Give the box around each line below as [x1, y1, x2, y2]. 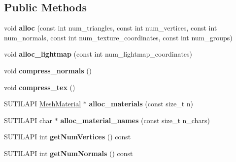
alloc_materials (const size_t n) [89, 98, 194, 109]
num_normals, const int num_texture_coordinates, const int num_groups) [4, 32, 233, 42]
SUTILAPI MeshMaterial [4, 98, 81, 109]
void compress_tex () [4, 82, 75, 92]
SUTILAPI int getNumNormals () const [4, 148, 133, 158]
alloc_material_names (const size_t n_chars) [60, 115, 210, 125]
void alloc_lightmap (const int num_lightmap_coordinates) [4, 49, 193, 59]
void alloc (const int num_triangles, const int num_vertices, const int [4, 23, 217, 33]
